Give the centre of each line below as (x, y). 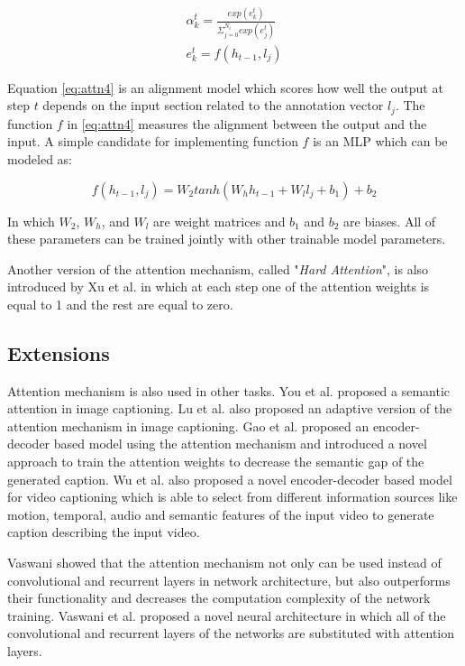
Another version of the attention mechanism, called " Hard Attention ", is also (218, 268)
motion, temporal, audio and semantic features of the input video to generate (221, 514)
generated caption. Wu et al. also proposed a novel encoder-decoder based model (230, 479)
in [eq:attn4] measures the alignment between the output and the (247, 123)
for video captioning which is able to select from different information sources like (232, 497)
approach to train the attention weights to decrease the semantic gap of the (216, 462)
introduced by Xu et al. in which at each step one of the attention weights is (219, 287)
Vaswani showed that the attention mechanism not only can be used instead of (224, 563)
